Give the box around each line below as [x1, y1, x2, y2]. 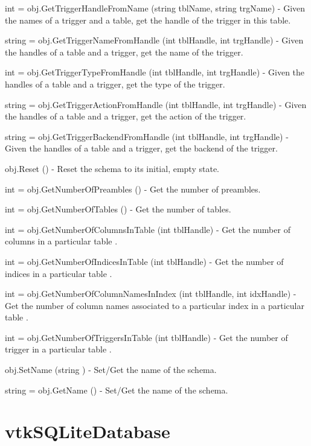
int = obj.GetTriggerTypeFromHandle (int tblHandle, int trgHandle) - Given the [5, 66, 305, 78]
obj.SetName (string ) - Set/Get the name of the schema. [5, 363, 217, 376]
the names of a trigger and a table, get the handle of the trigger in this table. [5, 13, 291, 26]
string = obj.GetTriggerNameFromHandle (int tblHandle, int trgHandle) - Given [5, 34, 304, 46]
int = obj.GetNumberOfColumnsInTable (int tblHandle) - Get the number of [5, 223, 290, 235]
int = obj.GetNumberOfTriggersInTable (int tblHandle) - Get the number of [5, 331, 288, 343]
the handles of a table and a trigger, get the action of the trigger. [5, 110, 246, 123]
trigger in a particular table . [5, 343, 112, 355]
